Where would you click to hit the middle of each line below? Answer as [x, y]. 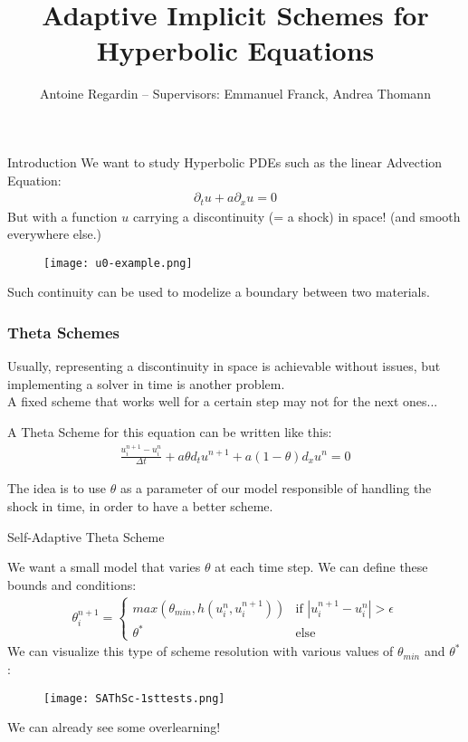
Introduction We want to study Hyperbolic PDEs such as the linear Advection [225, 162]
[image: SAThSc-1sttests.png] [134, 698]
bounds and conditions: [72, 584]
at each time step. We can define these [321, 567]
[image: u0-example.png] [118, 263]
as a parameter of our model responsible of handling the [276, 488]
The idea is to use [57, 488]
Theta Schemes [63, 332]
